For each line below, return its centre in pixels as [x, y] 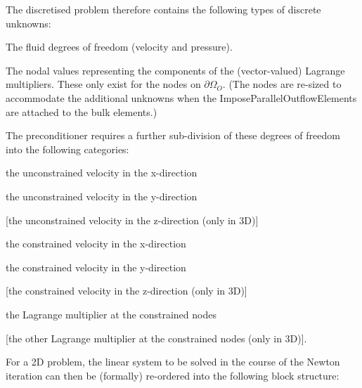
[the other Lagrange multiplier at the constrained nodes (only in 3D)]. [156, 338]
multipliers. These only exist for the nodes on [103, 84]
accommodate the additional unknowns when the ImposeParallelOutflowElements [181, 97]
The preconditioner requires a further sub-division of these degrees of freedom [173, 135]
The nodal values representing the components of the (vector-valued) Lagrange [175, 70]
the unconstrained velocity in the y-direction [102, 196]
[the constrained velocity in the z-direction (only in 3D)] [127, 291]
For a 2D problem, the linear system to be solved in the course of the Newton [173, 362]
